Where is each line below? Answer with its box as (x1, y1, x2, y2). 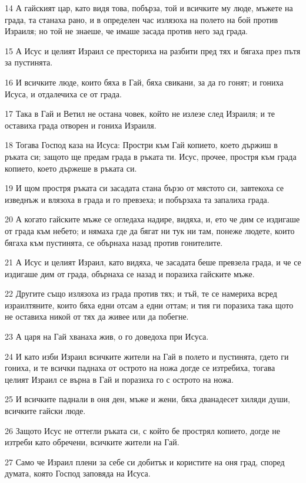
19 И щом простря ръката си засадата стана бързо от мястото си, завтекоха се (5, 182, 284, 194)
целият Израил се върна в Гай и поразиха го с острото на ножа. (5, 373, 234, 385)
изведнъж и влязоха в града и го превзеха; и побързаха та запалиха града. (5, 193, 270, 205)
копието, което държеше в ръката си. (5, 162, 137, 174)
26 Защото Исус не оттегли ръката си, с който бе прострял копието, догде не (5, 424, 280, 436)
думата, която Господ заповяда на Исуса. (5, 467, 151, 479)
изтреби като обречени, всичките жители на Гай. (5, 436, 179, 448)
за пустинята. (5, 56, 53, 68)
